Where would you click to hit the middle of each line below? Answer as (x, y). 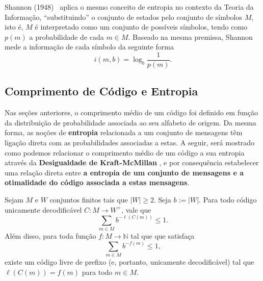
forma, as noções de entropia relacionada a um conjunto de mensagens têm (124, 132)
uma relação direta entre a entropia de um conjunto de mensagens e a (124, 172)
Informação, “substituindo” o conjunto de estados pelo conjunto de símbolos (124, 17)
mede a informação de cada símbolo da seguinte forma (89, 47)
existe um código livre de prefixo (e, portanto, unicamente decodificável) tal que (129, 262)
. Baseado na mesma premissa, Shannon (190, 36)
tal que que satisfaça (163, 235)
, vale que (136, 209)
